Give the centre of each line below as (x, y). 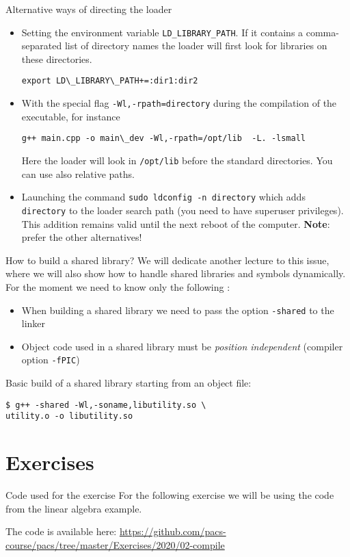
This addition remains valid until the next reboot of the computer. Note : (176, 223)
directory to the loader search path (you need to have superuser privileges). (183, 210)
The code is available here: (61, 531)
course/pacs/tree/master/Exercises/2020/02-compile (115, 544)
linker (33, 323)
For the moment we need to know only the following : (118, 286)
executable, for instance (71, 116)
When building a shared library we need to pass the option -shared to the (178, 310)
